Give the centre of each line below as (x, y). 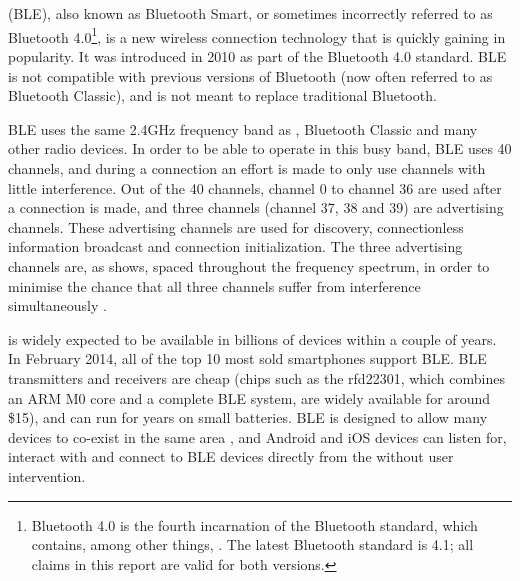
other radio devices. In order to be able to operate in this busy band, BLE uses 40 (260, 148)
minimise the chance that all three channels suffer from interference (214, 285)
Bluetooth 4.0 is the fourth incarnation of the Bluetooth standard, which (254, 524)
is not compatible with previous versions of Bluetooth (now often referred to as (250, 75)
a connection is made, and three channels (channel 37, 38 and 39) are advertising (256, 207)
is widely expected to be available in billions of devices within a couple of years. (252, 338)
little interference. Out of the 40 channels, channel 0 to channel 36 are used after (255, 187)
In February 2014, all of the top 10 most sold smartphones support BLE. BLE (247, 358)
